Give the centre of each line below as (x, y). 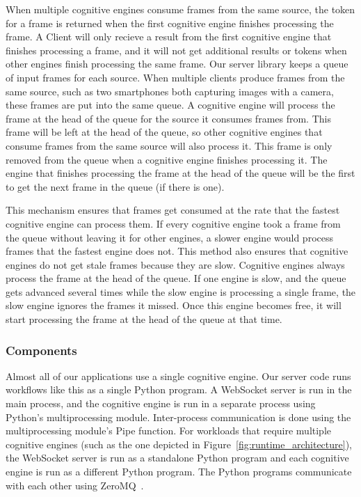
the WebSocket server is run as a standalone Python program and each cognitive (177, 458)
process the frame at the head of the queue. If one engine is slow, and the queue (176, 278)
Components (41, 350)
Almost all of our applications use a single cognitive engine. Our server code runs (178, 376)
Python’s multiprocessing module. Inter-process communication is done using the (178, 417)
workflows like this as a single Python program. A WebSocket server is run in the (179, 389)
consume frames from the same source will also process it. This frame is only (169, 145)
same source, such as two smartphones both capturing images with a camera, (170, 91)
